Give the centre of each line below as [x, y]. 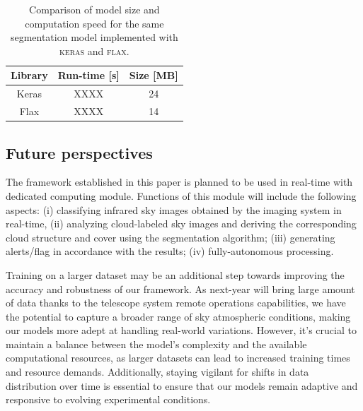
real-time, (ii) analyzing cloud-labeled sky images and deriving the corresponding [181, 224]
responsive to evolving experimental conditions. [108, 399]
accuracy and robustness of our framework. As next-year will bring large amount [180, 288]
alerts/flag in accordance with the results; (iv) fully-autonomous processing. [170, 251]
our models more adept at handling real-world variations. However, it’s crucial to [181, 330]
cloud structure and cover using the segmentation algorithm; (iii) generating [171, 237]
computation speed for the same [94, 23]
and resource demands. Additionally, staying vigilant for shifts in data [157, 372]
